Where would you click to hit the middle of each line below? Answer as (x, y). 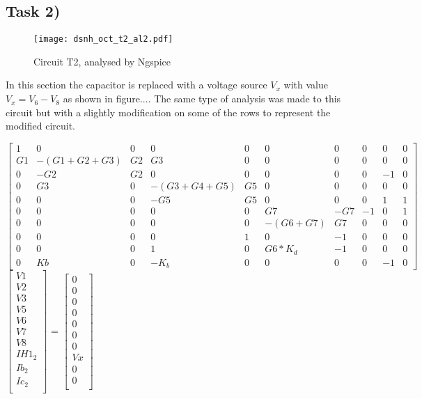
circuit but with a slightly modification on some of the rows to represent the (168, 112)
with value (306, 85)
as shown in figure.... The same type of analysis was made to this (202, 99)
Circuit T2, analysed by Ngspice (102, 61)
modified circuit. (41, 126)
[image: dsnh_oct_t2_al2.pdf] (103, 39)
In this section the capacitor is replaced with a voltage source (136, 85)
